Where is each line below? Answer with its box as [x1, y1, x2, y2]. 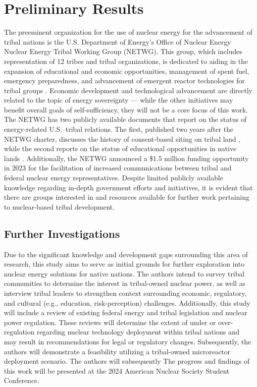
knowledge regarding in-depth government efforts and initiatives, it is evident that [4, 182, 253, 192]
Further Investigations [4, 225, 120, 241]
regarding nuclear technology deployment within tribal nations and [37, 327, 240, 337]
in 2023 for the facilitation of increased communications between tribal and [4, 163, 232, 173]
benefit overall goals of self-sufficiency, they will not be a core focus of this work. [4, 104, 248, 114]
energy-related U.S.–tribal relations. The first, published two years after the [4, 124, 233, 134]
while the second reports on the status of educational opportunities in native [4, 143, 237, 154]
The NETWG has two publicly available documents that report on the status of [4, 114, 247, 124]
